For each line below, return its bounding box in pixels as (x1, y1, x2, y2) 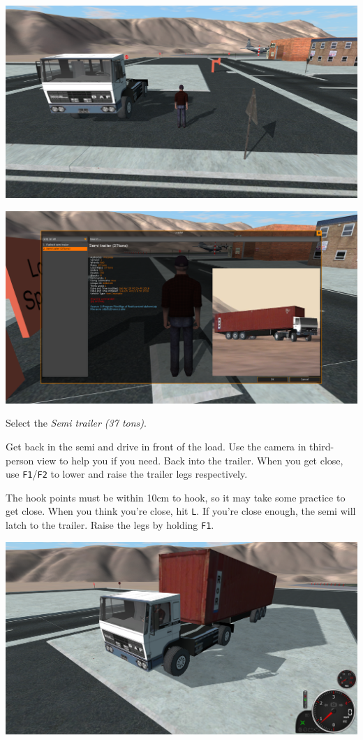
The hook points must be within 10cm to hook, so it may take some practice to (6, 490, 346, 504)
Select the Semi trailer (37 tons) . (6, 415, 147, 430)
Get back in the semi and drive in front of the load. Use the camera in (6, 439, 306, 454)
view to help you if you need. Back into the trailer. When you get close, (36, 453, 343, 467)
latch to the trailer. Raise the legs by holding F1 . (6, 518, 214, 532)
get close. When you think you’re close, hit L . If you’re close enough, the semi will (6, 504, 356, 518)
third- (309, 439, 334, 454)
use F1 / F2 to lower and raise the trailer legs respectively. (6, 467, 248, 481)
